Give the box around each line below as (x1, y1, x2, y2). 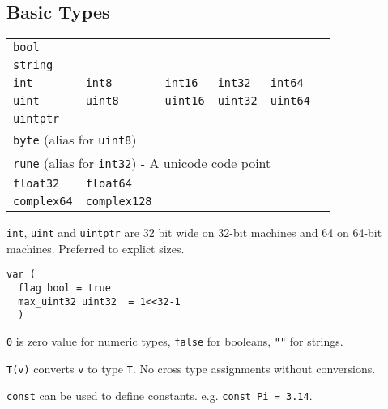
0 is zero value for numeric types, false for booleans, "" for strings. (6, 333, 343, 350)
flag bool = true (18, 282, 111, 295)
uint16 (164, 94, 205, 108)
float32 (13, 177, 60, 191)
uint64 (270, 94, 310, 108)
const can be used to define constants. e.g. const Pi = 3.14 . (6, 387, 313, 404)
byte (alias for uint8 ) (13, 130, 137, 149)
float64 (85, 177, 132, 191)
